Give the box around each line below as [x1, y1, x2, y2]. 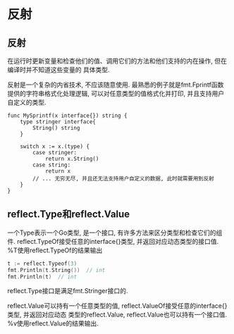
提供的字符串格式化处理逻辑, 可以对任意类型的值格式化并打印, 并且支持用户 [7, 89, 224, 97]
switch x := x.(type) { [20, 143, 90, 150]
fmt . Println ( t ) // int [7, 273, 78, 280]
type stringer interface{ [20, 118, 97, 125]
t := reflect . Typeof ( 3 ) [7, 260, 78, 267]
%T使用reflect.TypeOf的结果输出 [7, 246, 103, 254]
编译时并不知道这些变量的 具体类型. [7, 66, 110, 74]
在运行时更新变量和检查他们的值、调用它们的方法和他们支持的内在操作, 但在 [7, 57, 227, 65]
